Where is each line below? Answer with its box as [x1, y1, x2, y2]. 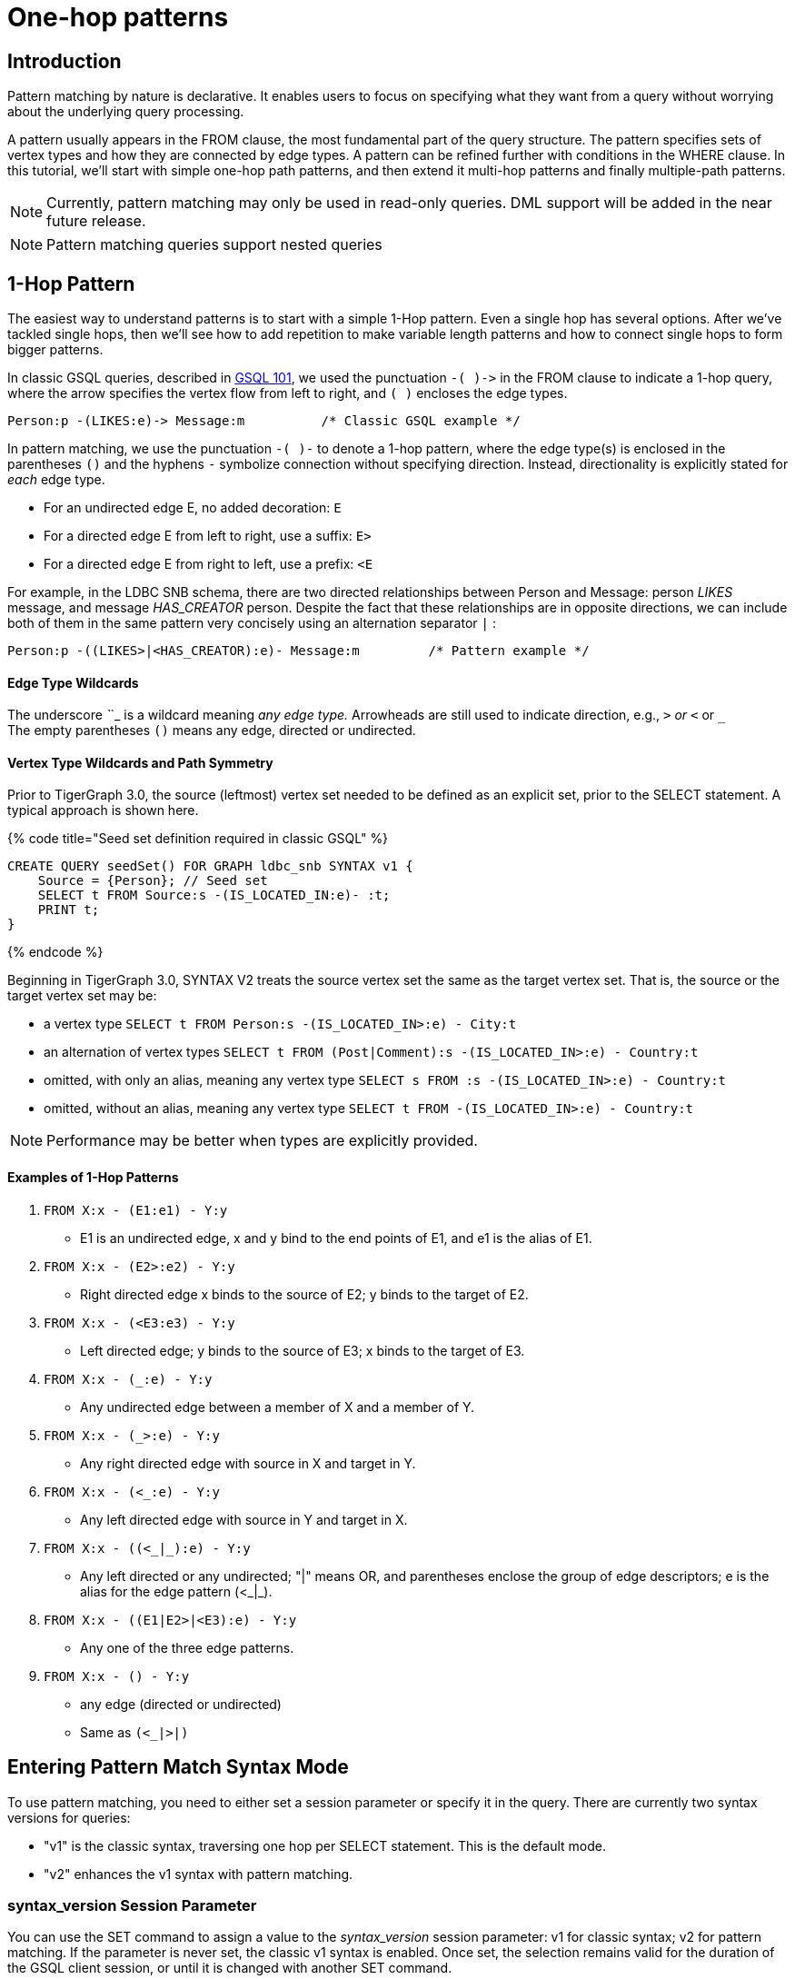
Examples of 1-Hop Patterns [7, 1169, 179, 1186]
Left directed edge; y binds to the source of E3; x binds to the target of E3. [80, 1342, 525, 1358]
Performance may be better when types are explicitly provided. [46, 1131, 478, 1150]
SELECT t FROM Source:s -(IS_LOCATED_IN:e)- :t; [37, 888, 391, 903]
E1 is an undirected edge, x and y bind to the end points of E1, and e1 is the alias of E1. [80, 1229, 592, 1246]
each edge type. [7, 472, 105, 488]
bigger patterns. [7, 342, 104, 358]
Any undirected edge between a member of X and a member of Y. [80, 1398, 475, 1415]
